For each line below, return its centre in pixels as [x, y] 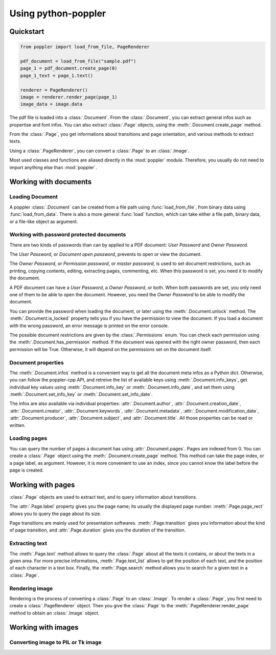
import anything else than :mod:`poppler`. [53, 167]
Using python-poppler [58, 13]
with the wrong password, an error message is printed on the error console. [89, 325]
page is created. [27, 470]
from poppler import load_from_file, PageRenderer [85, 47]
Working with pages [42, 485]
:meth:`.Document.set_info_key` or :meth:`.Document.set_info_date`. [81, 394]
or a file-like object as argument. [44, 221]
